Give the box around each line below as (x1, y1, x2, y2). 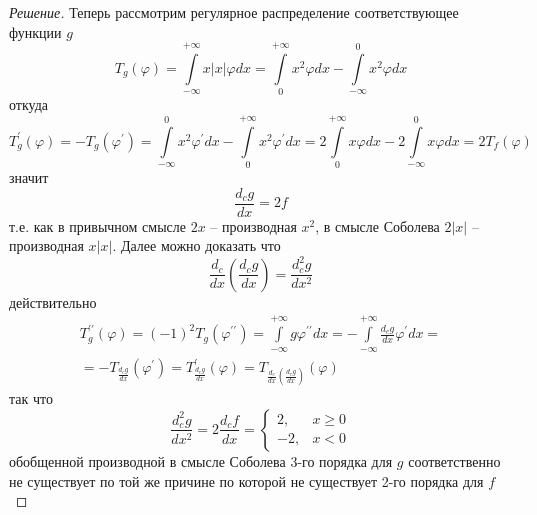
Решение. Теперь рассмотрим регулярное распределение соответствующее (9, 2, 459, 22)
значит (9, 167, 49, 188)
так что (9, 388, 53, 409)
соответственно (408, 450, 501, 471)
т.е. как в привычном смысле (9, 215, 187, 236)
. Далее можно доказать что (112, 235, 281, 256)
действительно (9, 291, 97, 312)
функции (9, 21, 62, 42)
